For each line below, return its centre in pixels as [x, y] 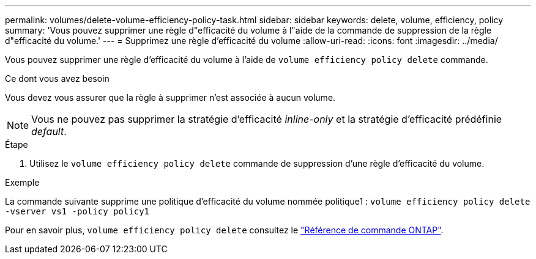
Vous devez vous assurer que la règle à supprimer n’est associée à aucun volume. [170, 97]
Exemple [22, 182]
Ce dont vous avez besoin [57, 78]
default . [49, 131]
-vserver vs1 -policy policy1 [77, 211]
